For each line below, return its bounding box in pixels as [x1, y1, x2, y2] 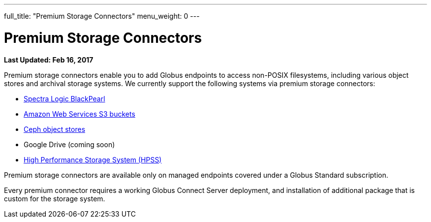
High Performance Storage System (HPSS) [24, 155, 162, 164]
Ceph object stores [24, 125, 86, 133]
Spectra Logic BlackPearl [24, 94, 105, 103]
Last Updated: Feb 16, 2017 [4, 55, 93, 64]
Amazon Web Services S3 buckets [24, 109, 135, 118]
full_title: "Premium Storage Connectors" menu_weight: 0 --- [4, 12, 200, 20]
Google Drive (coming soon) [24, 140, 115, 149]
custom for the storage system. [4, 194, 105, 203]
